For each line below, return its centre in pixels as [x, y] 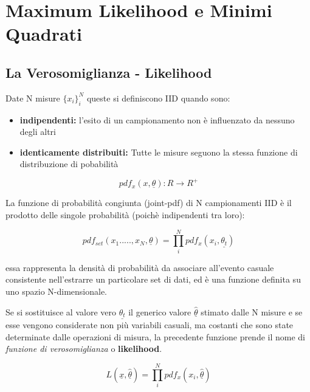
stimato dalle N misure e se [252, 311]
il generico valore [160, 311]
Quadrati [44, 34]
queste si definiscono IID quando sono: [158, 98]
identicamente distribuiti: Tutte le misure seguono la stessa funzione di [159, 152]
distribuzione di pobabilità [69, 164]
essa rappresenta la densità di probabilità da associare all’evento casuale [140, 267]
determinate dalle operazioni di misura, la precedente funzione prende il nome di [156, 336]
